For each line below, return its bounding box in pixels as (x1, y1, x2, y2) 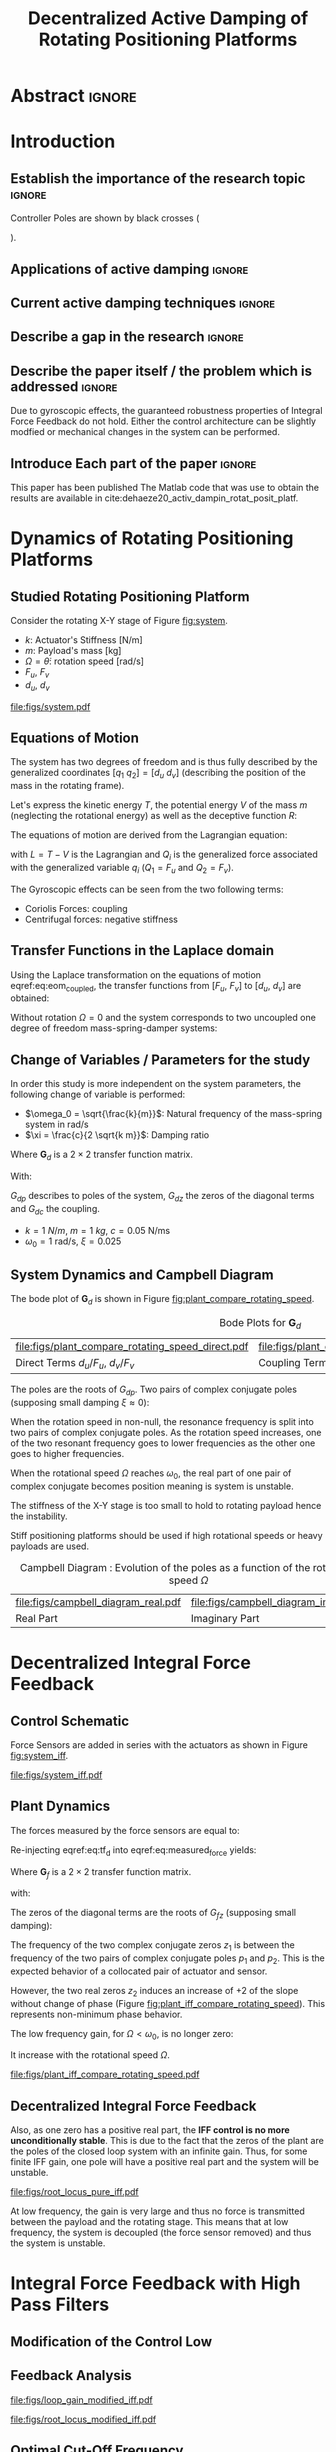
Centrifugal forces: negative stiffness (24, 913, 178, 925)
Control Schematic (10, 1712, 130, 1729)
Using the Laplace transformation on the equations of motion (10, 968, 262, 981)
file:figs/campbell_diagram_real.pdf (15, 1595, 182, 1609)
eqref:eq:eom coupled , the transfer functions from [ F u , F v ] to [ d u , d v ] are (10, 979, 302, 994)
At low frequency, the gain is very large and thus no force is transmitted (10, 2205, 305, 2217)
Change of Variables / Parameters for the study (10, 1051, 311, 1068)
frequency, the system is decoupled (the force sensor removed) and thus (10, 2227, 312, 2239)
